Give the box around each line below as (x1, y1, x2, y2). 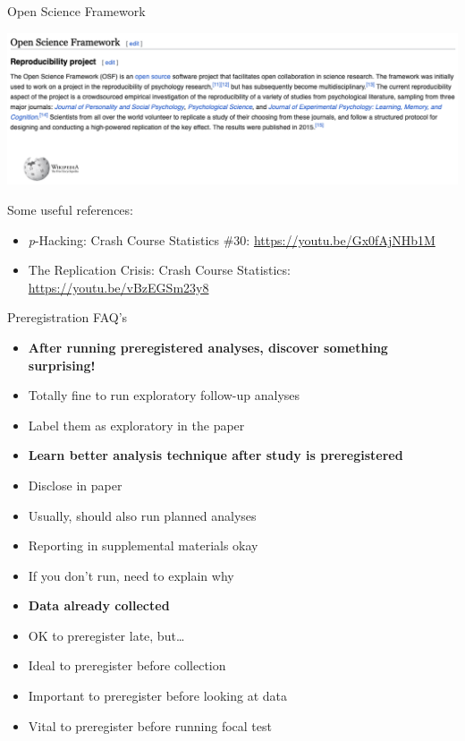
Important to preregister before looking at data (28, 686, 288, 705)
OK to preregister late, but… (28, 626, 185, 644)
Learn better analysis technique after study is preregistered (28, 446, 403, 464)
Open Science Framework (7, 2, 146, 20)
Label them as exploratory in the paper (28, 415, 245, 434)
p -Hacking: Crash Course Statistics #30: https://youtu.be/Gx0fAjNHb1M (28, 230, 435, 249)
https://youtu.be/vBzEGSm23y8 (28, 277, 209, 296)
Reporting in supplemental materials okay (28, 536, 258, 555)
